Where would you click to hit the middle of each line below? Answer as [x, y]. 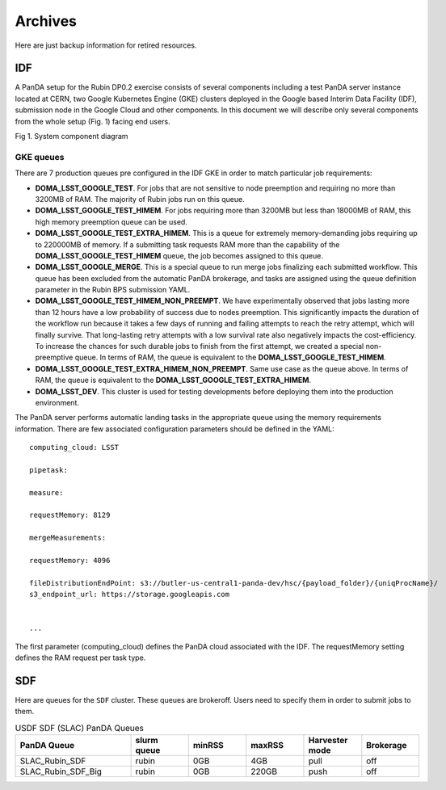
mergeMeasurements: [68, 538]
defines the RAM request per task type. [80, 658]
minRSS [208, 746]
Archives [46, 21]
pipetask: [48, 470]
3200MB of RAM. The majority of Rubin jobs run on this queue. [140, 199]
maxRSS [267, 746]
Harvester [328, 741]
